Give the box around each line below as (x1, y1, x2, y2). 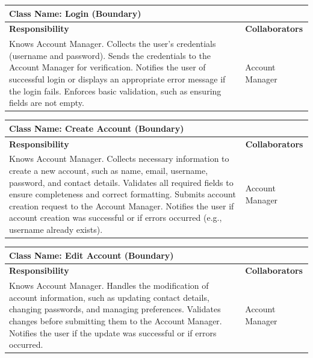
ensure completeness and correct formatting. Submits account (9, 188, 236, 200)
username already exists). (9, 223, 103, 235)
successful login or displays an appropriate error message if (9, 72, 226, 85)
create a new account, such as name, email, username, (9, 164, 208, 177)
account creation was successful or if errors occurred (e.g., (9, 211, 222, 224)
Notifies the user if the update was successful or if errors (9, 326, 217, 339)
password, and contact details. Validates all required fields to (9, 176, 234, 188)
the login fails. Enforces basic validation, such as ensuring (9, 84, 222, 97)
